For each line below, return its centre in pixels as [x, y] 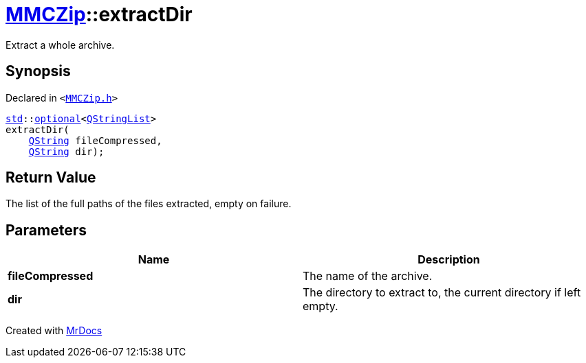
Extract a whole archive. [60, 45]
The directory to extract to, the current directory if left [442, 293]
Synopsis [38, 71]
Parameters [46, 230]
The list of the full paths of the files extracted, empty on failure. [149, 204]
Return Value [51, 178]
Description [449, 260]
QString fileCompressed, [95, 140]
